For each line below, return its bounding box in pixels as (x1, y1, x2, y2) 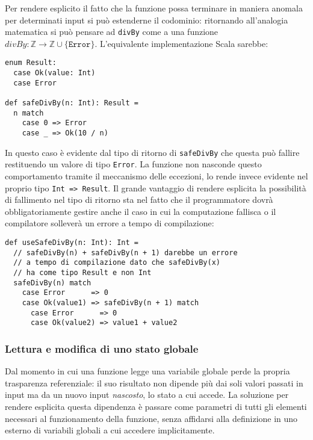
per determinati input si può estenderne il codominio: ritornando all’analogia (5, 13, 288, 26)
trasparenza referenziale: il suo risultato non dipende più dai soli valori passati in (5, 376, 303, 389)
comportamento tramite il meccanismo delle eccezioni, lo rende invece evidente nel (5, 170, 308, 182)
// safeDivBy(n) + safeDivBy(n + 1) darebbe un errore (13, 248, 238, 257)
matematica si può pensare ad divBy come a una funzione (5, 25, 218, 38)
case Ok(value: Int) (13, 69, 96, 78)
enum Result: (5, 58, 57, 67)
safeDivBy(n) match (13, 278, 91, 287)
